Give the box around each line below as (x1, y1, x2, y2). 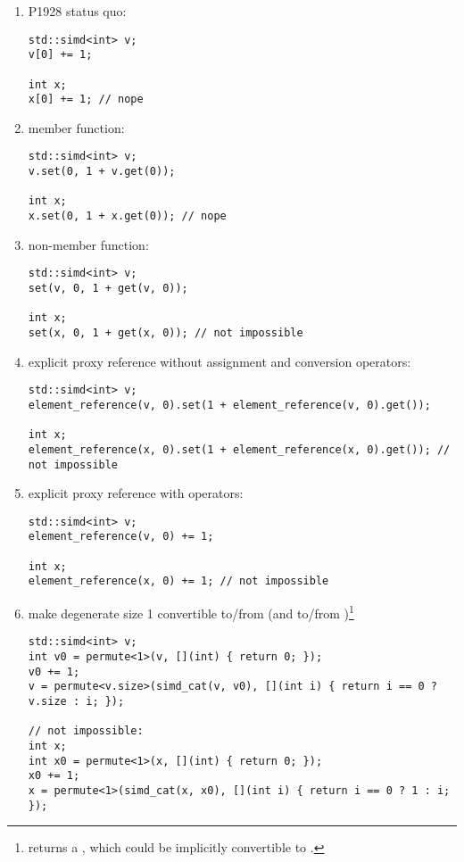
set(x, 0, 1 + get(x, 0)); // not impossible (28, 326, 303, 339)
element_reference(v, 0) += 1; (28, 530, 214, 543)
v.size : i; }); (28, 694, 125, 708)
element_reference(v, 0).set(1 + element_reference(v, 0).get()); (28, 398, 431, 411)
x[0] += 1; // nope (28, 93, 144, 106)
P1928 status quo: (28, 2, 127, 20)
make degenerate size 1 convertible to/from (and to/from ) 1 (28, 601, 354, 622)
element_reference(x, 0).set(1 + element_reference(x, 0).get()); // (28, 443, 451, 456)
